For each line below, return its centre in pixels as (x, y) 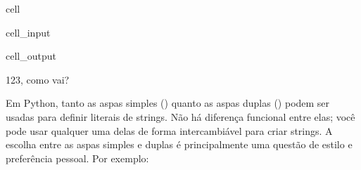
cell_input (28, 32)
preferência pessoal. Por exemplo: (77, 158)
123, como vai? (38, 79)
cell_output (31, 56)
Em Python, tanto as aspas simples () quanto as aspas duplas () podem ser (168, 103)
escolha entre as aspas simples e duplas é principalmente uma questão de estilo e (179, 144)
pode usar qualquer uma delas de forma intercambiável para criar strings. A (169, 130)
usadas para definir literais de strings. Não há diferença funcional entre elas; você (180, 116)
